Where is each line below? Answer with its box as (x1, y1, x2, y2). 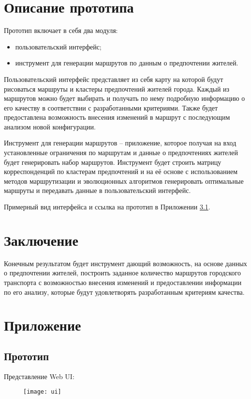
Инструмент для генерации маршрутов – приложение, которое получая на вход (4, 138, 236, 148)
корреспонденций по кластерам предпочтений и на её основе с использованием (4, 166, 238, 176)
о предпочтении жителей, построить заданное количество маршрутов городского (4, 268, 241, 278)
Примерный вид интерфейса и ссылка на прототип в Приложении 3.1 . (4, 202, 210, 212)
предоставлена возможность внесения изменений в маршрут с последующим (4, 112, 230, 122)
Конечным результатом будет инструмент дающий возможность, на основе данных (4, 258, 247, 268)
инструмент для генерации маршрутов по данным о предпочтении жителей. (15, 58, 238, 68)
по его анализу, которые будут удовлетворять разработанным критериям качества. (4, 287, 245, 297)
